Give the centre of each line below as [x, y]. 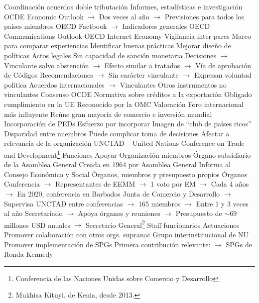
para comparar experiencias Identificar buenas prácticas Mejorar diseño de [118, 46]
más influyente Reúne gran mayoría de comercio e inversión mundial [108, 114]
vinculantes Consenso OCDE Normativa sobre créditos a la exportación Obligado [128, 94]
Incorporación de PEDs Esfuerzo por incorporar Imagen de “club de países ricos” [128, 124]
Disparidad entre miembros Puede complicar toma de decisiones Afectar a [117, 133]
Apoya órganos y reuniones [119, 213]
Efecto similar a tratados [142, 65]
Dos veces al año [124, 16]
